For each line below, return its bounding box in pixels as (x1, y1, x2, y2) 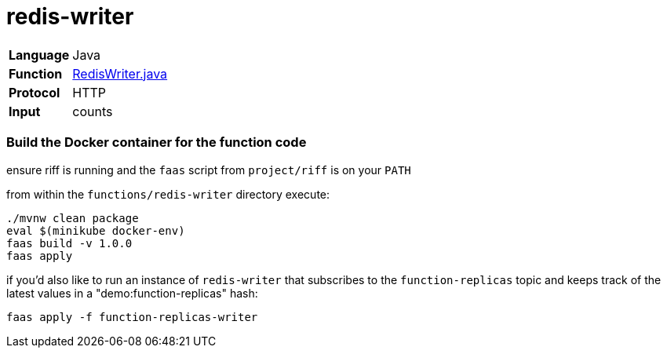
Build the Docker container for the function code (6, 134, 307, 151)
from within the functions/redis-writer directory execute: (6, 187, 330, 201)
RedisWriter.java (72, 65, 168, 82)
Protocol (9, 84, 60, 100)
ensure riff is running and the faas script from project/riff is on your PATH (6, 162, 411, 177)
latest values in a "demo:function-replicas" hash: (6, 286, 258, 300)
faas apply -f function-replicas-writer (6, 310, 258, 323)
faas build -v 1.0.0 (6, 236, 133, 250)
